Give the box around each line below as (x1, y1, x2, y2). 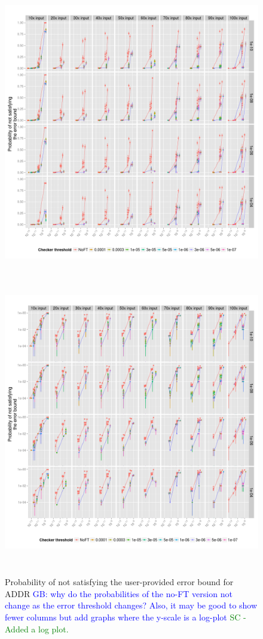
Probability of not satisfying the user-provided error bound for (5, 576, 234, 588)
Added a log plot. (5, 622, 69, 635)
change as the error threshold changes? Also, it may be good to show (5, 599, 258, 611)
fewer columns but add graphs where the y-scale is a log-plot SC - (5, 610, 246, 623)
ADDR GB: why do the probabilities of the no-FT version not (5, 587, 233, 600)
